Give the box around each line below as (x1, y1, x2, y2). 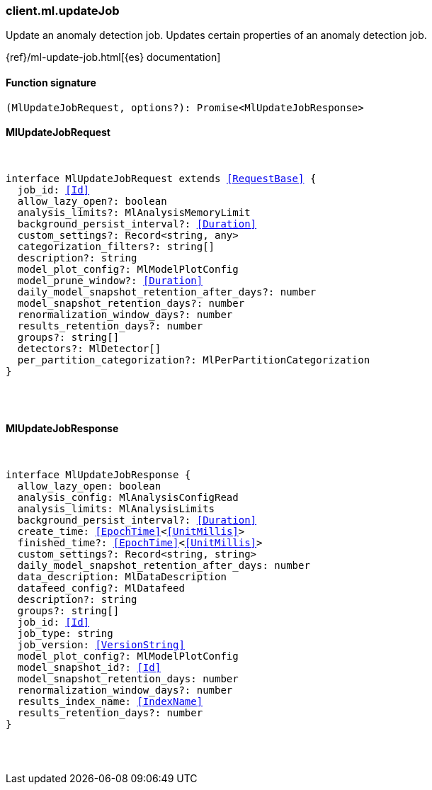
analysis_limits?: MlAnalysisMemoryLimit (17, 206, 251, 218)
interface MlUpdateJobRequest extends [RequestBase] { (6, 172, 317, 184)
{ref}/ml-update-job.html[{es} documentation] (6, 51, 221, 64)
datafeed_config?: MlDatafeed (17, 582, 185, 594)
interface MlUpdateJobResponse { (6, 469, 191, 481)
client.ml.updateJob (6, 4, 120, 18)
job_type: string (17, 628, 113, 640)
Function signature (6, 76, 96, 89)
